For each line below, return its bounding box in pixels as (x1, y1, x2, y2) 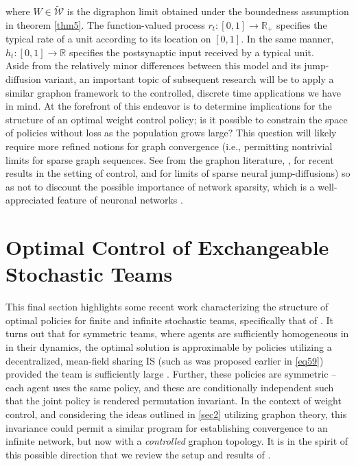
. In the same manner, (241, 32, 334, 46)
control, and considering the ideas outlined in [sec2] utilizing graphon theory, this (5, 407, 347, 421)
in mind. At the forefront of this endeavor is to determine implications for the (5, 99, 332, 113)
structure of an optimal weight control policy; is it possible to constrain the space (5, 112, 348, 126)
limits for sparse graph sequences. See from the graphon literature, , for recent (5, 152, 334, 167)
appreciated (5, 193, 54, 207)
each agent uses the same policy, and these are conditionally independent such (5, 380, 334, 394)
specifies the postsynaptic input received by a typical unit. (69, 45, 314, 59)
